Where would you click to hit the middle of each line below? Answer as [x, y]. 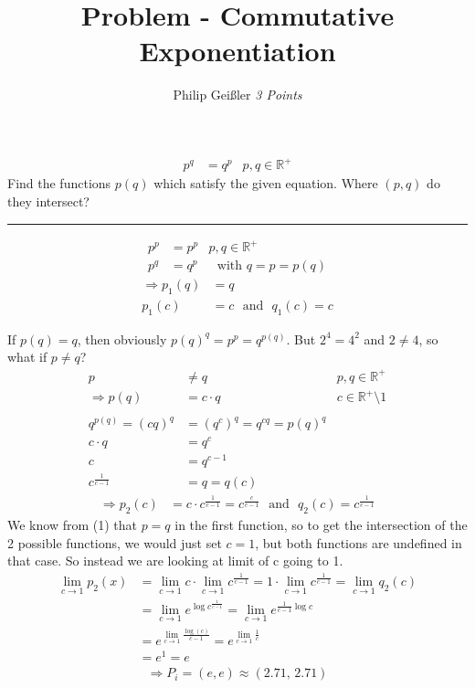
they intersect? [48, 201]
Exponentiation [237, 51]
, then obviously [122, 339]
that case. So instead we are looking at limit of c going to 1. [175, 561]
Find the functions [59, 183]
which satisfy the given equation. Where [266, 183]
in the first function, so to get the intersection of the [321, 525]
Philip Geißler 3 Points [237, 95]
